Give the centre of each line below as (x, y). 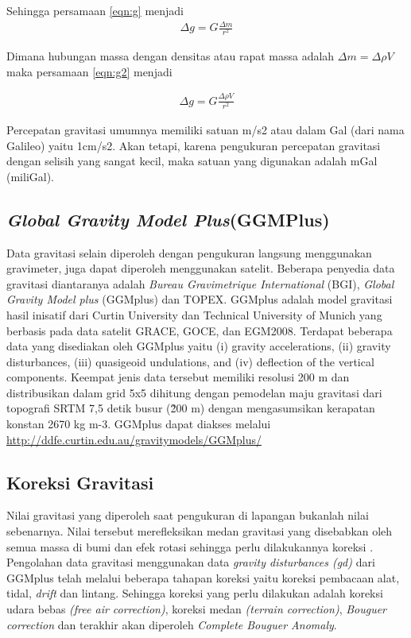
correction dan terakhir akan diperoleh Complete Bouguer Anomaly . (172, 624)
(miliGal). (31, 176)
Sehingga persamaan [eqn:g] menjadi (95, 10)
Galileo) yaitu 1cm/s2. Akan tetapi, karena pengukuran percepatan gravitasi (194, 145)
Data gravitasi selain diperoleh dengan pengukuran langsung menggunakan (189, 252)
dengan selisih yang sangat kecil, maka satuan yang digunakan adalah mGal (192, 161)
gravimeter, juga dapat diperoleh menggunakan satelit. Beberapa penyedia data (201, 268)
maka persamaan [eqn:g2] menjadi (89, 71)
